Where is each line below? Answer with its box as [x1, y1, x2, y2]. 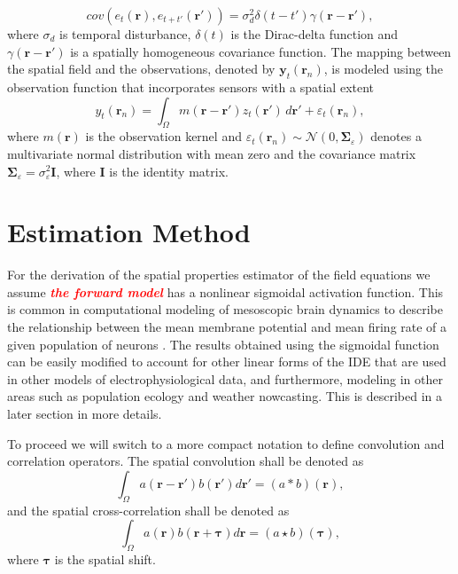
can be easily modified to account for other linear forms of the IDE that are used [7, 352, 446, 371]
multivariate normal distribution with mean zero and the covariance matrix [7, 144, 416, 162]
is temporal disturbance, [59, 25, 191, 43]
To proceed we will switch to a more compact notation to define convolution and [7, 434, 445, 452]
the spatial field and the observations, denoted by [7, 59, 276, 78]
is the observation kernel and [85, 127, 242, 145]
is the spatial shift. [54, 550, 156, 568]
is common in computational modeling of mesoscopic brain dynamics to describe [7, 300, 443, 318]
